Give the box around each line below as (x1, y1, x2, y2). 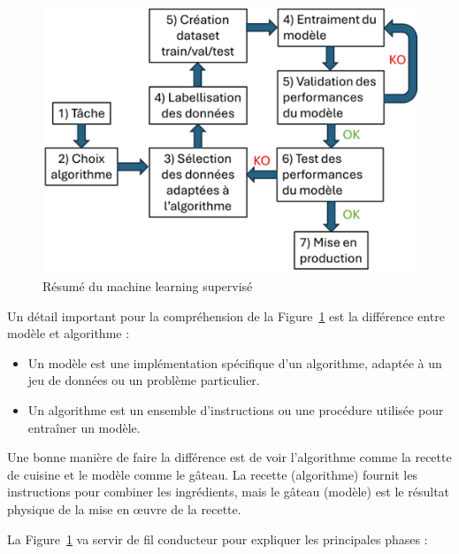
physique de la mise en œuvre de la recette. (7, 500, 241, 519)
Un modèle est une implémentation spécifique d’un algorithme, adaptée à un (27, 353, 442, 372)
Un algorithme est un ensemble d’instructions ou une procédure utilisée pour (27, 401, 444, 419)
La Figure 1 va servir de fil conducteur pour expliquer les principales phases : (7, 529, 428, 548)
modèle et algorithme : (7, 324, 130, 342)
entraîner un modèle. (27, 418, 141, 436)
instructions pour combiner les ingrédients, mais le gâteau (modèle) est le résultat (7, 482, 450, 501)
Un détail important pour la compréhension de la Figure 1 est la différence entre (7, 306, 445, 325)
